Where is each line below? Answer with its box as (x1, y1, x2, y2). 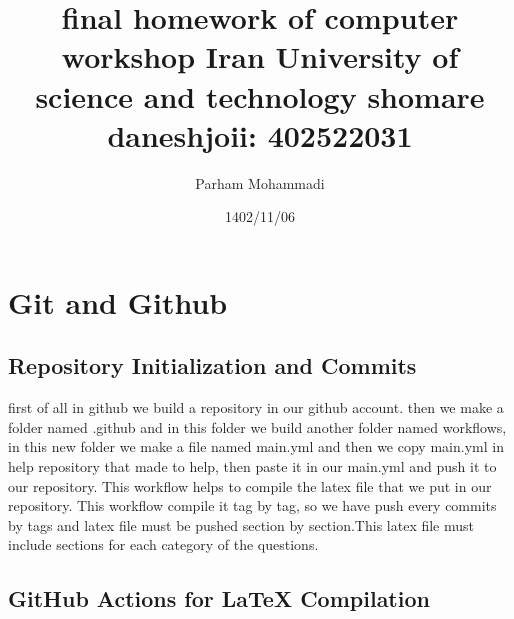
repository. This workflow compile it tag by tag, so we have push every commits (8, 495, 497, 516)
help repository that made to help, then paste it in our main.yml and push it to (8, 456, 497, 477)
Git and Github (8, 281, 228, 322)
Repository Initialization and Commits (8, 350, 417, 381)
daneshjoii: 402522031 (107, 114, 413, 155)
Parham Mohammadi (195, 172, 325, 193)
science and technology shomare (35, 75, 485, 116)
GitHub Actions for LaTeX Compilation (8, 583, 430, 614)
